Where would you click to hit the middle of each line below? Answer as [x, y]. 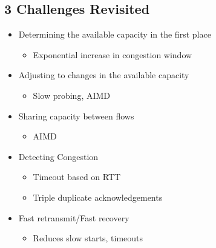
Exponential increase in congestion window [113, 54]
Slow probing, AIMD [72, 95]
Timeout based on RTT [77, 177]
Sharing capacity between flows [76, 116]
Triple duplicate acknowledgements [98, 197]
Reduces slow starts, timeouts [88, 238]
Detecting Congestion [58, 156]
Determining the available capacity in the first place [115, 34]
